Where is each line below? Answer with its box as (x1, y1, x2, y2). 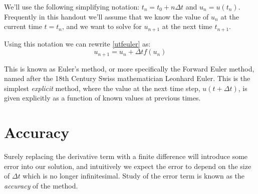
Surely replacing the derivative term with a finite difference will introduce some (4, 151, 248, 161)
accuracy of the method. (4, 180, 78, 190)
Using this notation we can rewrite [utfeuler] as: (4, 38, 151, 48)
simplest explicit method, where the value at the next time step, (4, 82, 200, 93)
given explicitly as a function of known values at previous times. (4, 92, 201, 103)
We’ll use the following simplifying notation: (4, 1, 140, 11)
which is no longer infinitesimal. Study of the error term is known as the (23, 170, 245, 181)
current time (4, 21, 42, 31)
